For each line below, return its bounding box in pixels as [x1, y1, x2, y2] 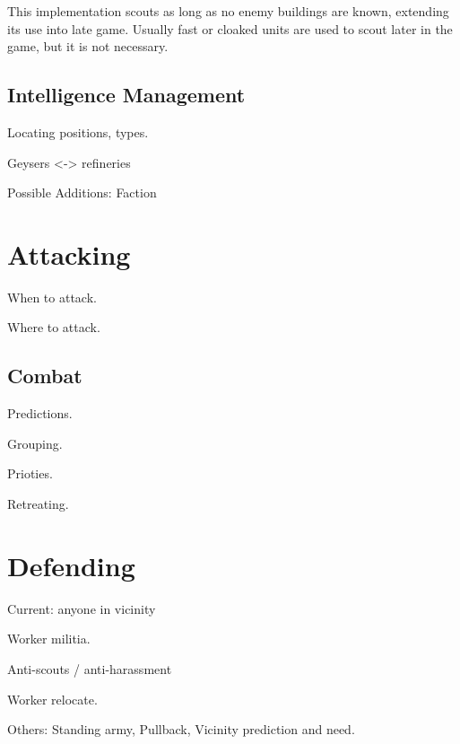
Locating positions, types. [7, 122, 149, 141]
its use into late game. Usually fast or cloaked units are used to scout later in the [7, 19, 453, 38]
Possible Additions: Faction [7, 183, 157, 202]
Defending [7, 547, 135, 583]
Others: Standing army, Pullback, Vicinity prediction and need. [7, 720, 355, 739]
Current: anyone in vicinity [7, 599, 156, 617]
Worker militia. [7, 629, 91, 648]
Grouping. [7, 433, 63, 452]
